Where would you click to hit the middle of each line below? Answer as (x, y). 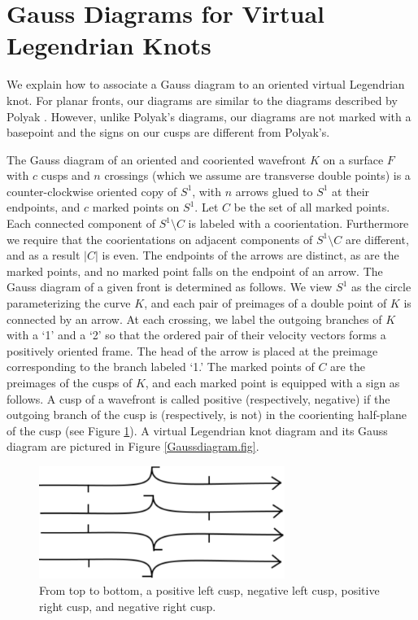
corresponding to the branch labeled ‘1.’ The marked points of (161, 367)
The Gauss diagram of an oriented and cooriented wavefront (157, 159)
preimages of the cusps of (70, 382)
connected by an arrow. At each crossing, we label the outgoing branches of (194, 319)
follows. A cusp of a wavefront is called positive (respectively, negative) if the (198, 398)
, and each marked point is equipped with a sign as (272, 382)
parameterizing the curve (69, 303)
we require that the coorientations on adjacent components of (160, 239)
